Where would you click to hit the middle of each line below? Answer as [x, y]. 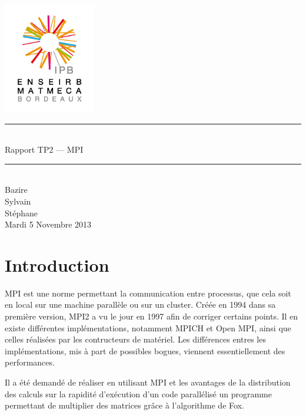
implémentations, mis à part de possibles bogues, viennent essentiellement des [145, 350]
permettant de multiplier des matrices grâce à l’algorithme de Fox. [124, 405]
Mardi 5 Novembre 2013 [48, 224]
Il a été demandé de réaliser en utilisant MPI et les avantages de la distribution [148, 382]
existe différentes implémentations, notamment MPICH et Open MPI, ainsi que [148, 327]
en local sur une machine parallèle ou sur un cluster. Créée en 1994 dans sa [140, 304]
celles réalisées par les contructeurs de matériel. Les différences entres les [135, 339]
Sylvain [18, 201]
